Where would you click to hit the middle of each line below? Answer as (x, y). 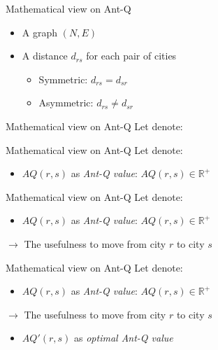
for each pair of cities (131, 56)
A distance (45, 56)
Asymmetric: (66, 103)
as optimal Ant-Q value (124, 338)
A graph (40, 32)
